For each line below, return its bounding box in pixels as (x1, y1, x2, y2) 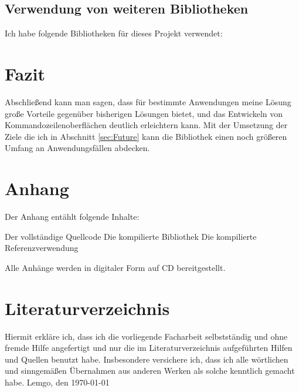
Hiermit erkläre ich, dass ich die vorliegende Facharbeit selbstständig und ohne (5, 330, 288, 342)
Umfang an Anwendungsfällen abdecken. (5, 142, 150, 154)
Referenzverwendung (5, 242, 79, 254)
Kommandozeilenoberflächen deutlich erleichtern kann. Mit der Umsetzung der (5, 119, 288, 131)
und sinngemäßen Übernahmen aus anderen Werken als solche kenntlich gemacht (5, 364, 295, 377)
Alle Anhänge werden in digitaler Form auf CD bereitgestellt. (5, 261, 226, 273)
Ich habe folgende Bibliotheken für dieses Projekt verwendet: (5, 27, 223, 39)
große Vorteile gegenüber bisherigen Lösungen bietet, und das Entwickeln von (5, 107, 283, 119)
